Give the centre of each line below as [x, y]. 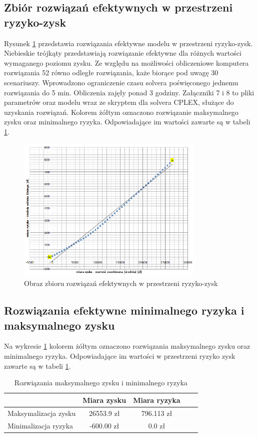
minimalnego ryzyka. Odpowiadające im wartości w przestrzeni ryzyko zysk [120, 356]
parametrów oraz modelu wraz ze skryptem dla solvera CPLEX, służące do [119, 102]
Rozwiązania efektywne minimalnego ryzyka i [124, 310]
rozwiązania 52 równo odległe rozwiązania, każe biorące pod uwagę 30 [111, 72]
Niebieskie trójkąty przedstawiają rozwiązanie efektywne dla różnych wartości [123, 53]
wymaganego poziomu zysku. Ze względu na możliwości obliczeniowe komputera [126, 62]
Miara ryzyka [157, 400]
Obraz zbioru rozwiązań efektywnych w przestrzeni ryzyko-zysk [121, 283]
